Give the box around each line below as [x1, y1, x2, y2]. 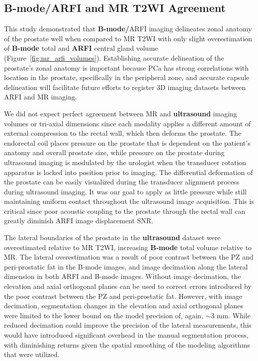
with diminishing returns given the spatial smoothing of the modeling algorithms [4, 339, 250, 350]
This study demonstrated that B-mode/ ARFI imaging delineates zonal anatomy [4, 23, 252, 34]
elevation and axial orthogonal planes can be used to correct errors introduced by [4, 281, 252, 291]
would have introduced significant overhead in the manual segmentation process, [4, 330, 249, 340]
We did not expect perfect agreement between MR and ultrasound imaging [4, 108, 237, 118]
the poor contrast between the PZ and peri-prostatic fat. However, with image [4, 290, 243, 301]
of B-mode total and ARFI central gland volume [4, 43, 158, 53]
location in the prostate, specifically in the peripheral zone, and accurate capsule [4, 72, 250, 83]
